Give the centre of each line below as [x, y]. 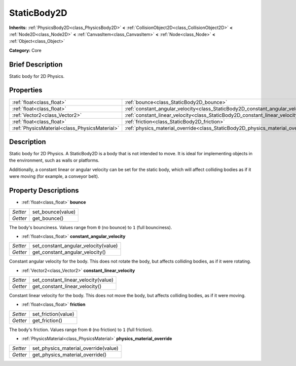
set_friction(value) [53, 314]
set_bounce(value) [54, 212]
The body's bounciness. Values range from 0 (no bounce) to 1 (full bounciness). [91, 227]
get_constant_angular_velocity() [69, 252]
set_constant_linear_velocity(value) [73, 280]
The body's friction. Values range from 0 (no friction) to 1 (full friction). [81, 330]
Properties [26, 90]
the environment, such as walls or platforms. [54, 161]
